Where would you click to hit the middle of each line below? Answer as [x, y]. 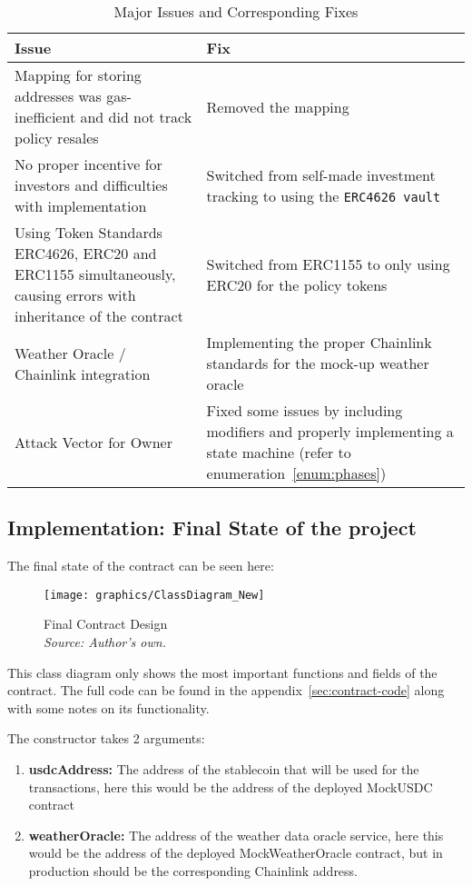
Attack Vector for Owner [93, 442]
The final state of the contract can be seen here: [141, 566]
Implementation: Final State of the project [212, 528]
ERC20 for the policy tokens [297, 284]
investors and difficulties [91, 185]
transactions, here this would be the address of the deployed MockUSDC [231, 786]
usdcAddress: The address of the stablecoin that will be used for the [224, 769]
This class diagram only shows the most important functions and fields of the [222, 672]
